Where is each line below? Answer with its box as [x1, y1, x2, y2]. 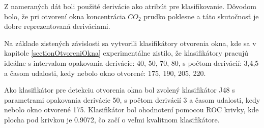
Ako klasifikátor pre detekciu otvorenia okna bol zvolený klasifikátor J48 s [4, 84, 235, 95]
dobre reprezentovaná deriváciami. [4, 21, 110, 31]
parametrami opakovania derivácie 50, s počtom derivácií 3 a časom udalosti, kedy [4, 94, 260, 105]
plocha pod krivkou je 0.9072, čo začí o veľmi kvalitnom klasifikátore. [4, 114, 220, 124]
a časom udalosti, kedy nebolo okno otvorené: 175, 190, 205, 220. [4, 67, 206, 78]
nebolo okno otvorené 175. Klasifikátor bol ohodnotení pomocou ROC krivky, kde [4, 104, 259, 115]
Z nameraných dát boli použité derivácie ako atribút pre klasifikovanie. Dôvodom [4, 1, 256, 11]
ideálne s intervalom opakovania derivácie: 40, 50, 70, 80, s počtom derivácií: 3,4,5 [4, 57, 259, 68]
